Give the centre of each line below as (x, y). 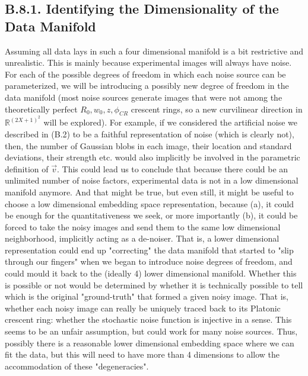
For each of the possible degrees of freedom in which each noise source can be (145, 74)
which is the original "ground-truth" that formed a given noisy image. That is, (147, 296)
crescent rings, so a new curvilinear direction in (217, 109)
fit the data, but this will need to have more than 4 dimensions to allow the (142, 354)
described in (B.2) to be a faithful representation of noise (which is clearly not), (150, 134)
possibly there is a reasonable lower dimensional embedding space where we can (150, 343)
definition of (27, 168)
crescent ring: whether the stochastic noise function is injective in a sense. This (148, 319)
